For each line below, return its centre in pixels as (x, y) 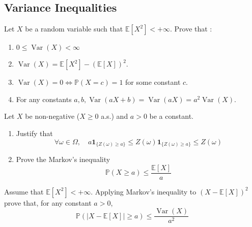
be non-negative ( (52, 116)
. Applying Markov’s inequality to (144, 191)
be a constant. (171, 116)
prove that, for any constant (48, 202)
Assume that (24, 191)
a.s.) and (115, 116)
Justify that (34, 133)
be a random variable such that (74, 29)
